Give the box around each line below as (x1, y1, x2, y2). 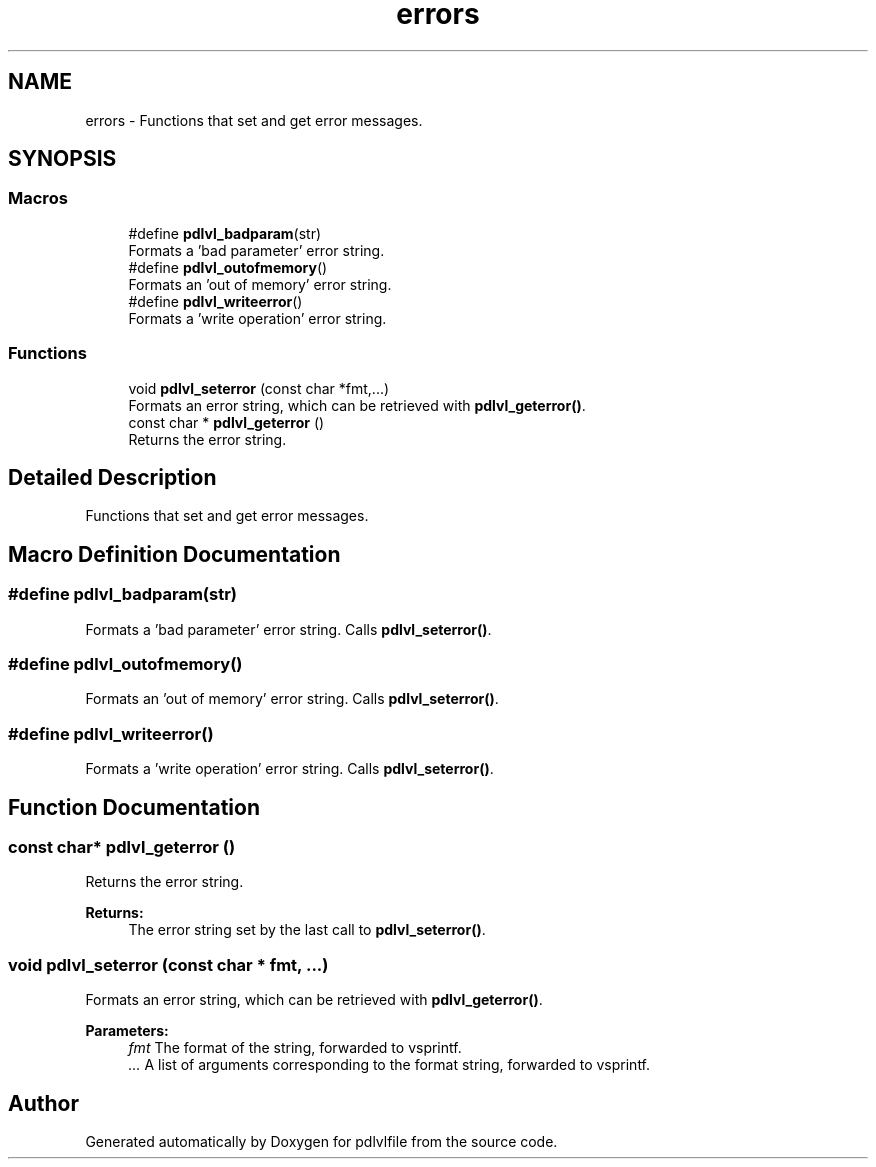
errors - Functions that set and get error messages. (85, 111, 423, 129)
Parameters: (85, 1022, 169, 1040)
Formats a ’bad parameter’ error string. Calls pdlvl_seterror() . (85, 620, 492, 638)
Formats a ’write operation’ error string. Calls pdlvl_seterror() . (85, 760, 494, 778)
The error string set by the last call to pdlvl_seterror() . (128, 921, 486, 939)
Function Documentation (8, 794, 260, 820)
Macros (8, 188, 68, 209)
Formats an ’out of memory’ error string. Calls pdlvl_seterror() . (85, 690, 499, 708)
